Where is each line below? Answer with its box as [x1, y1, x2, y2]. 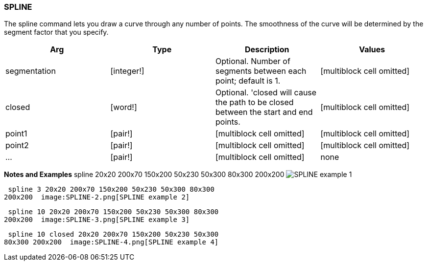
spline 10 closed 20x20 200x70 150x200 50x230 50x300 [8, 230, 219, 239]
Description [245, 44, 289, 55]
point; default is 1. [215, 76, 281, 86]
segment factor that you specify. [4, 28, 109, 37]
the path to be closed [215, 97, 294, 108]
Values [359, 44, 385, 55]
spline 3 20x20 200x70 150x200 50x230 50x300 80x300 [8, 185, 214, 194]
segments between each [215, 66, 307, 76]
